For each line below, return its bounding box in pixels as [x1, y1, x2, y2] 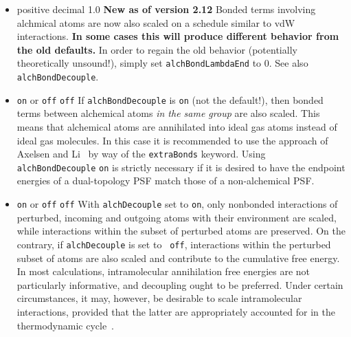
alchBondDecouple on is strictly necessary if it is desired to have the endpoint [16, 160, 346, 174]
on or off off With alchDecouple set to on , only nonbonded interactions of [16, 197, 338, 211]
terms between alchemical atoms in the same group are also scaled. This [16, 106, 320, 120]
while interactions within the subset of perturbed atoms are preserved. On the [16, 224, 346, 238]
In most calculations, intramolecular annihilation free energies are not [16, 264, 310, 279]
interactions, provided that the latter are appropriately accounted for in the [16, 304, 335, 318]
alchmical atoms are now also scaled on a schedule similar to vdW [16, 15, 295, 30]
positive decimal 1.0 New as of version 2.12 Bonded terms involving [16, 2, 316, 16]
